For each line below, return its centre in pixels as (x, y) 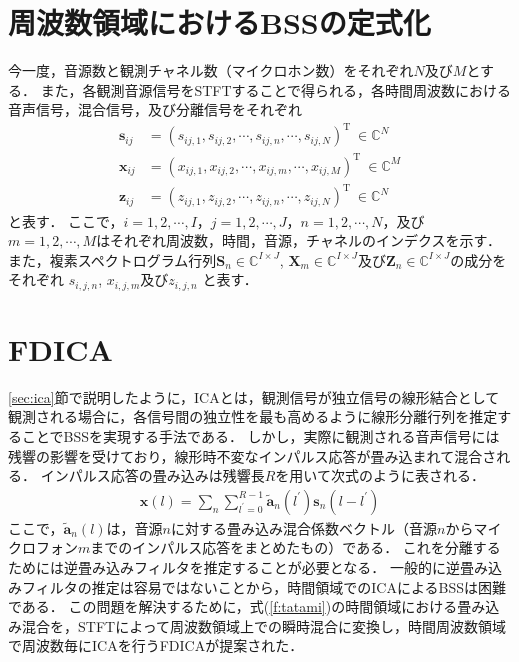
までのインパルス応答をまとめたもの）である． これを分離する (295, 547)
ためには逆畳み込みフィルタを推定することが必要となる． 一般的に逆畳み (248, 567)
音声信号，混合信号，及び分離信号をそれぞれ (155, 109)
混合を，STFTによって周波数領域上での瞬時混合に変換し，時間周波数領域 (264, 625)
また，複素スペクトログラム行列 (112, 259)
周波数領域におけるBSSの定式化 (219, 22)
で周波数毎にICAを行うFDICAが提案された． (156, 645)
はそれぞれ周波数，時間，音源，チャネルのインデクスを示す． (299, 240)
